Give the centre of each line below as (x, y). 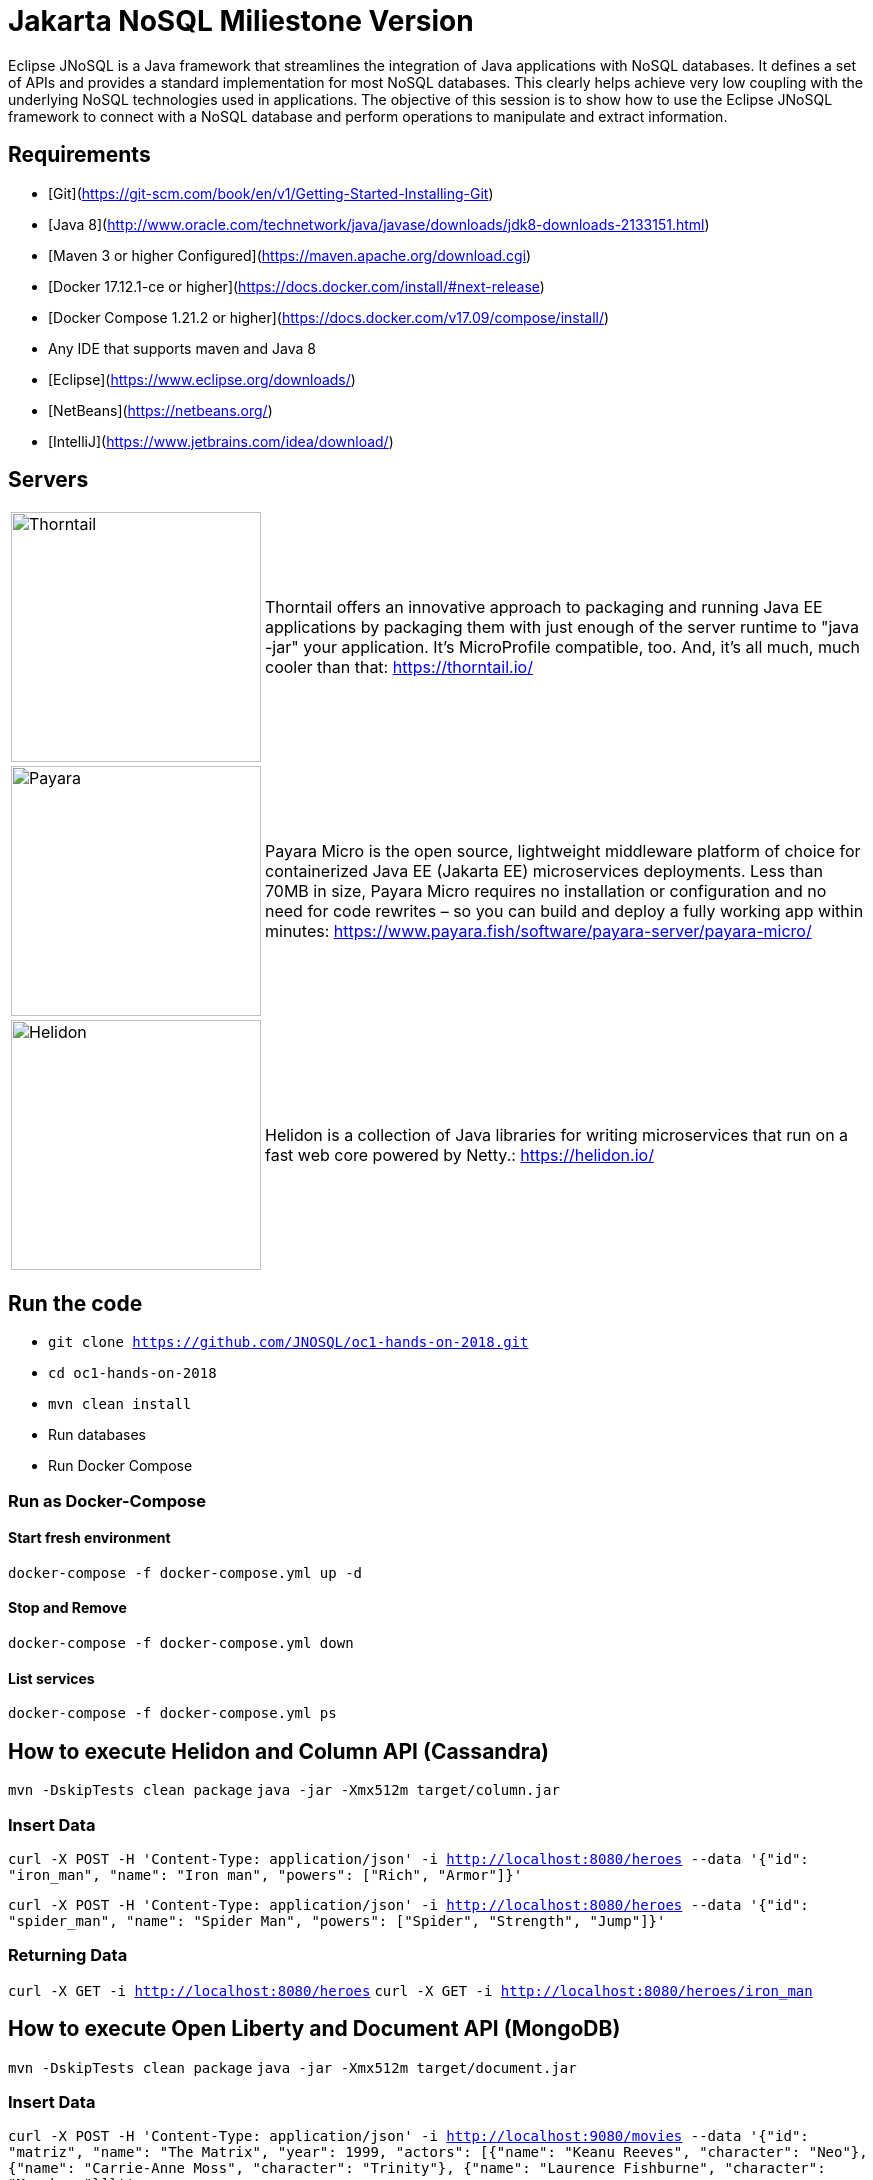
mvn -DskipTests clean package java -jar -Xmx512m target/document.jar (292, 2067)
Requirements (79, 155)
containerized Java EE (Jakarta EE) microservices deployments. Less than (544, 871)
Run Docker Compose (120, 1466)
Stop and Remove (67, 1608)
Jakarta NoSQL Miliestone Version (241, 21)
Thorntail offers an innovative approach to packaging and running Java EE (544, 607)
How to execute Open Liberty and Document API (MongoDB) (314, 2029)
